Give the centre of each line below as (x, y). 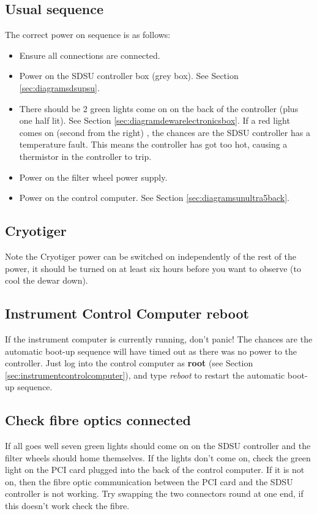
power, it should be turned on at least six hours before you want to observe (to (153, 268)
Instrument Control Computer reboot (127, 313)
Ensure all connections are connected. (90, 55)
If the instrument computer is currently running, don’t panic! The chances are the (159, 338)
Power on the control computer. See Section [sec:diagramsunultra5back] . (154, 198)
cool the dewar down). (47, 280)
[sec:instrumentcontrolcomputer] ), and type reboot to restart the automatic (145, 375)
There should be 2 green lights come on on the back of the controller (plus (159, 108)
